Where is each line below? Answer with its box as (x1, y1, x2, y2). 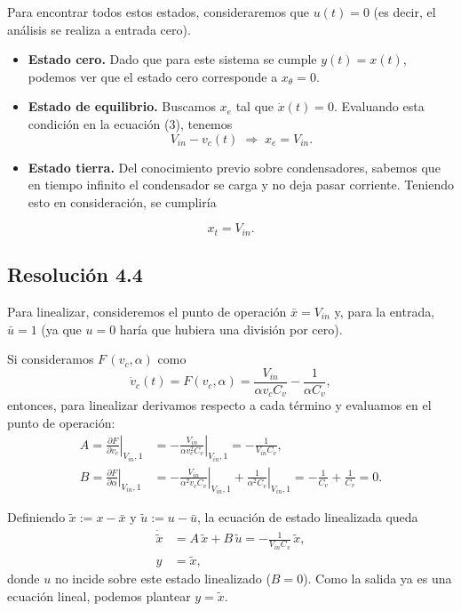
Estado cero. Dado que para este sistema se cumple (28, 50, 317, 68)
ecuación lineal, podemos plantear (7, 586, 191, 605)
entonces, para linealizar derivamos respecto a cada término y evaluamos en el (7, 396, 432, 414)
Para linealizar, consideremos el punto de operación (7, 302, 287, 320)
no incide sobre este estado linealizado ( (54, 569, 271, 588)
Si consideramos (7, 350, 94, 368)
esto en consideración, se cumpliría (28, 192, 217, 211)
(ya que (41, 319, 82, 338)
